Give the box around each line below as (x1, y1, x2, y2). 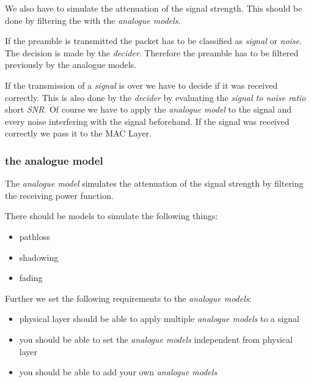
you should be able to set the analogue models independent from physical (19, 332, 293, 345)
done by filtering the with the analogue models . (5, 13, 181, 26)
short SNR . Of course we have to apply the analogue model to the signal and (5, 103, 292, 116)
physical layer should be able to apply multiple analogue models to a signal (19, 312, 299, 325)
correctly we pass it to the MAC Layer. (5, 127, 152, 140)
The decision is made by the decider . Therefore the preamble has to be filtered (5, 46, 299, 59)
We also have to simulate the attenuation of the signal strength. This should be (5, 2, 302, 14)
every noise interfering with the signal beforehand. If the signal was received (5, 114, 290, 127)
